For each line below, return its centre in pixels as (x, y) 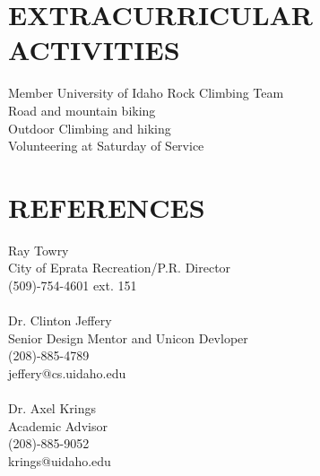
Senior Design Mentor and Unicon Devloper (128, 338)
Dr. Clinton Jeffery (60, 320)
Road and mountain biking (82, 110)
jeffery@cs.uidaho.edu (67, 372)
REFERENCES (107, 207)
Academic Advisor (58, 425)
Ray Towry (39, 250)
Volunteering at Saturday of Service (106, 146)
